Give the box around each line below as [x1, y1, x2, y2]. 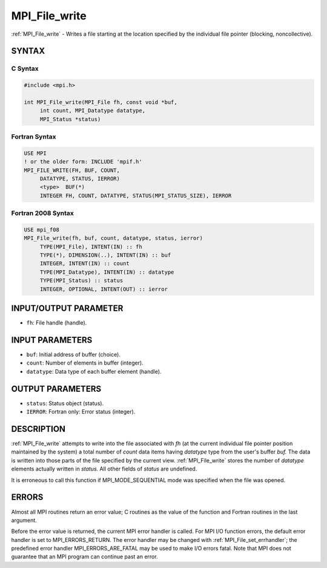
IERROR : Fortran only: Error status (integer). [26, 408, 136, 415]
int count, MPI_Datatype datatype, [39, 107, 145, 114]
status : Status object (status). [26, 400, 104, 407]
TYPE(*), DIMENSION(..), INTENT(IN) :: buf [39, 252, 171, 259]
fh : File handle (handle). [26, 319, 87, 326]
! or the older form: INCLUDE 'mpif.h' [24, 158, 142, 165]
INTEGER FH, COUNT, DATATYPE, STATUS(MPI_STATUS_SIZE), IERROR [39, 192, 232, 199]
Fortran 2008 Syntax [11, 209, 74, 217]
